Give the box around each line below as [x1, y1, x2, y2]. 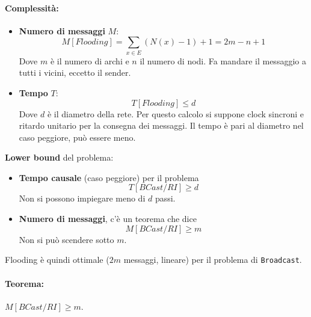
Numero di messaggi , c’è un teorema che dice [19, 212, 197, 225]
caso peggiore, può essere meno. [19, 131, 136, 143]
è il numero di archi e [50, 54, 129, 67]
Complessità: [5, 1, 59, 14]
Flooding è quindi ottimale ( [5, 253, 109, 266]
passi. [155, 192, 176, 205]
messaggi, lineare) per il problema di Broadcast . [123, 253, 302, 266]
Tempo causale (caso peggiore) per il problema [19, 171, 199, 183]
